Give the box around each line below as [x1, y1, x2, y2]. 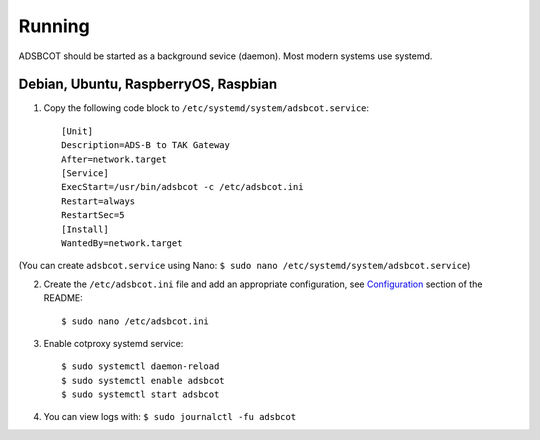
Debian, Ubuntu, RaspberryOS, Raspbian [18, 76, 278, 93]
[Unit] [61, 125, 94, 137]
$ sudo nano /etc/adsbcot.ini [61, 315, 210, 327]
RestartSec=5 [61, 210, 125, 221]
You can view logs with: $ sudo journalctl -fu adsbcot [43, 411, 297, 423]
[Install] [61, 223, 109, 235]
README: [43, 292, 84, 304]
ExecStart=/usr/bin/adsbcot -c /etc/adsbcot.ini [61, 181, 304, 193]
